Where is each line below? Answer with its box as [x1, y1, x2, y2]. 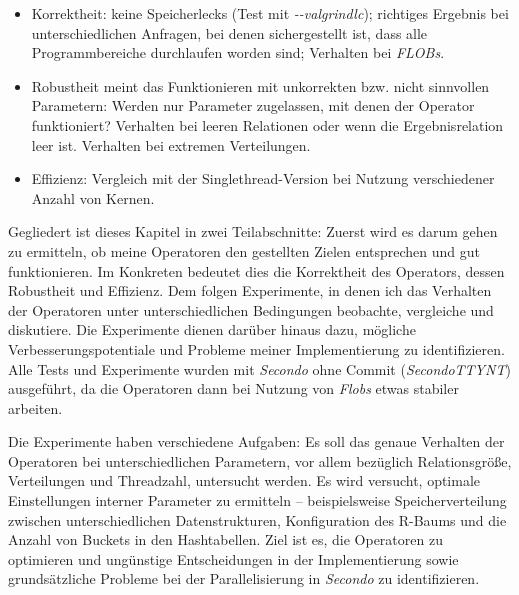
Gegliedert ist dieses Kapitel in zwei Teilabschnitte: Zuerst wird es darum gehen [8, 221, 498, 242]
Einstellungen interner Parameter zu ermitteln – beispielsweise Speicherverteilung [8, 490, 507, 511]
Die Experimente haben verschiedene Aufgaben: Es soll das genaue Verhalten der [8, 431, 505, 452]
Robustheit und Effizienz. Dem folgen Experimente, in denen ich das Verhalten [8, 280, 492, 301]
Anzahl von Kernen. [31, 187, 155, 208]
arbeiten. [8, 397, 63, 418]
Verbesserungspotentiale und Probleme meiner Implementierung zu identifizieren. [8, 338, 505, 359]
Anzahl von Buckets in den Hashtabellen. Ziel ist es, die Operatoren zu [8, 529, 443, 550]
